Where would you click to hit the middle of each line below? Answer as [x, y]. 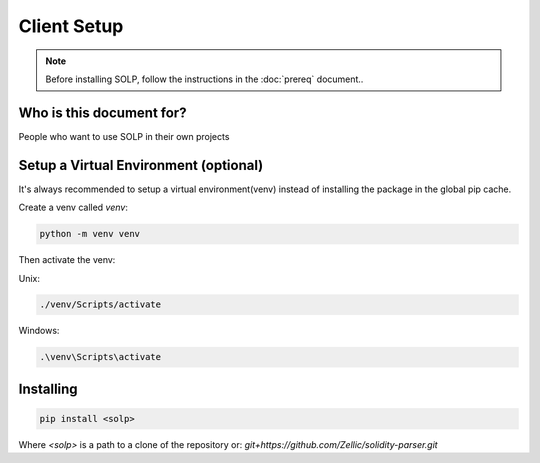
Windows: [39, 331]
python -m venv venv [89, 234]
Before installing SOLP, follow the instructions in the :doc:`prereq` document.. [204, 79]
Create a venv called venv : [73, 207]
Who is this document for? [102, 112]
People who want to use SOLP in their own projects [124, 136]
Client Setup [71, 26]
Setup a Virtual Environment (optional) [141, 165]
